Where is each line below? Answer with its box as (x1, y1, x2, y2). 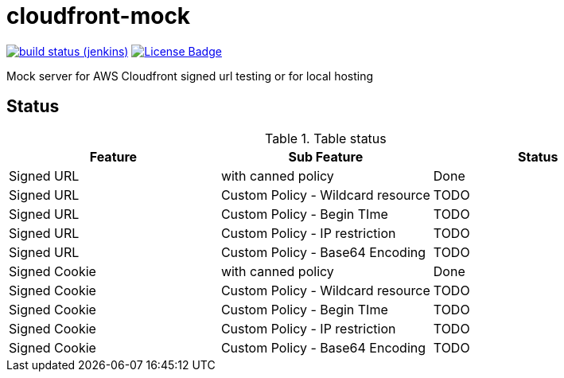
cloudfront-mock (6, 2, 191, 29)
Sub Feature (288, 148, 364, 165)
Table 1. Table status (264, 130, 387, 146)
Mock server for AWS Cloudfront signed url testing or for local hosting (6, 68, 374, 83)
